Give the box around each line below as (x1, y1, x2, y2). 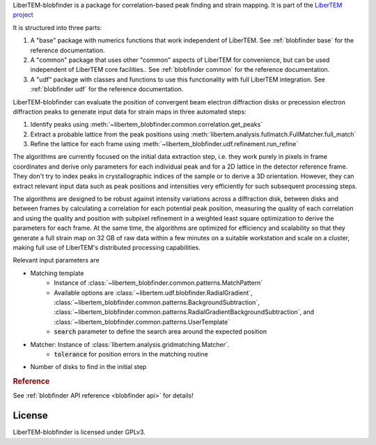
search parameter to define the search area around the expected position (54, 327, 267, 336)
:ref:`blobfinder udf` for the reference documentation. (30, 85, 184, 93)
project (13, 10, 34, 19)
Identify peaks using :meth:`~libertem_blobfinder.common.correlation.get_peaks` (30, 120, 263, 129)
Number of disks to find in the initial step (30, 363, 147, 371)
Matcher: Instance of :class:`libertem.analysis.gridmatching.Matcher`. (30, 340, 230, 348)
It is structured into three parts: (13, 23, 102, 31)
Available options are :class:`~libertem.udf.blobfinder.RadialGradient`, (54, 288, 253, 297)
